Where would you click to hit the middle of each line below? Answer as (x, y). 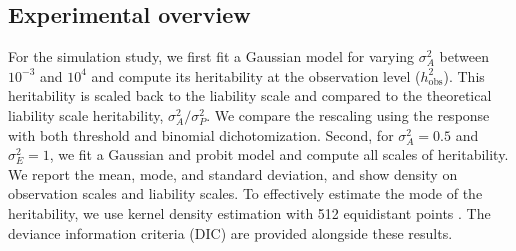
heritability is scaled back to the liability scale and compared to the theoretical (250, 95)
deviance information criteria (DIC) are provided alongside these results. (230, 232)
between (464, 56)
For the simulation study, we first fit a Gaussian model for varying (211, 56)
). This (464, 75)
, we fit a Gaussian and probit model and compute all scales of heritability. (279, 154)
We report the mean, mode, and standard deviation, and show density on (233, 173)
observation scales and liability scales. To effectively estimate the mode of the (245, 193)
